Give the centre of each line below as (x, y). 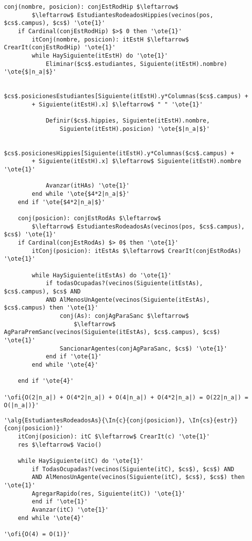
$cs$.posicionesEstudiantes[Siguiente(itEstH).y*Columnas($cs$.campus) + (126, 96)
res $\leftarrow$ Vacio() (60, 445)
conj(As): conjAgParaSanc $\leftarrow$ (124, 316)
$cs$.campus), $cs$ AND (42, 291)
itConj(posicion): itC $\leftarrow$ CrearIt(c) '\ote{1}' (114, 437)
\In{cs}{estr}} (213, 420)
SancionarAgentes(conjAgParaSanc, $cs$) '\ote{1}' (144, 348)
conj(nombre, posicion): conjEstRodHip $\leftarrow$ (91, 7)
